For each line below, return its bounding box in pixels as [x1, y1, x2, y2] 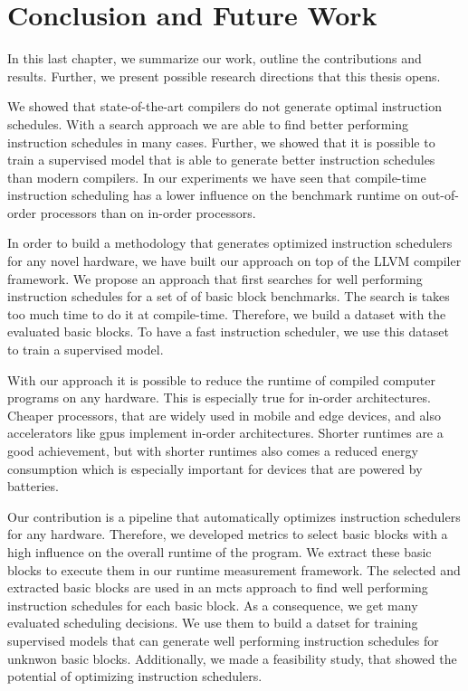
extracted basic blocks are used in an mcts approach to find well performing [7, 578, 428, 597]
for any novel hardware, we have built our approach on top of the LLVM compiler [7, 251, 462, 270]
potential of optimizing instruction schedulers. [7, 667, 263, 686]
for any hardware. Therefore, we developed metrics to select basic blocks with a [7, 525, 448, 544]
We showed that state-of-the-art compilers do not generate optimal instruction [7, 97, 442, 116]
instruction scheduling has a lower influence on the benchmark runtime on [7, 185, 418, 204]
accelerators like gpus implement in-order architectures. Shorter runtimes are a [7, 423, 444, 442]
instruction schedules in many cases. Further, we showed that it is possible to [7, 132, 435, 151]
